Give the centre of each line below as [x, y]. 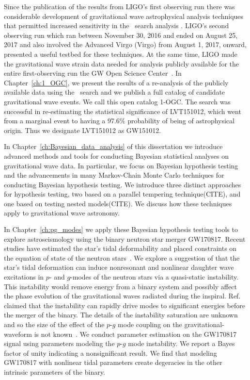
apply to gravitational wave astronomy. [62, 213]
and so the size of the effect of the [54, 324]
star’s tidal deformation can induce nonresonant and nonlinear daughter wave [119, 267]
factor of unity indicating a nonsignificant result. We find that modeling [110, 353]
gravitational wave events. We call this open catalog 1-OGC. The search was [117, 101]
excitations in [24, 277]
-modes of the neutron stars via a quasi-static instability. [155, 277]
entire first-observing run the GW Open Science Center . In [93, 73]
